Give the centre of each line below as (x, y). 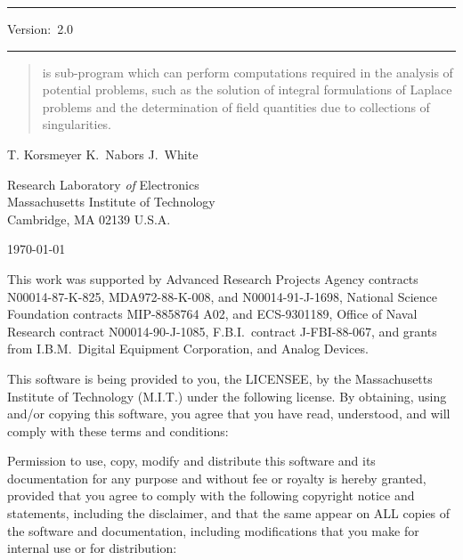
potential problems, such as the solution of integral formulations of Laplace (247, 89)
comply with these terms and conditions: (118, 430)
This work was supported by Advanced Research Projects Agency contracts (213, 278)
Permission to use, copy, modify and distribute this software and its (191, 461)
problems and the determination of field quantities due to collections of (236, 106)
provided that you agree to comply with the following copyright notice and (211, 495)
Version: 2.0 (41, 28)
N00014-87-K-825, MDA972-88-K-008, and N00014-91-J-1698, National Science (222, 296)
